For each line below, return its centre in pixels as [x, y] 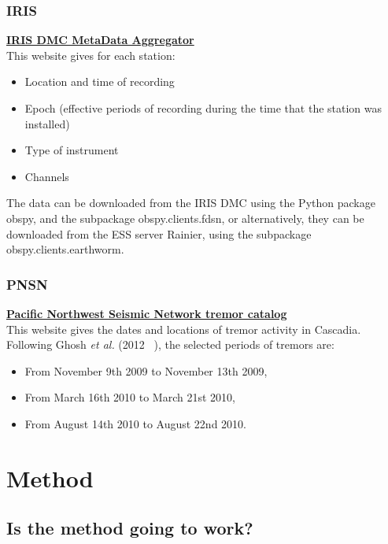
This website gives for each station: [91, 55]
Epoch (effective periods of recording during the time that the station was [203, 108]
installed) [47, 123]
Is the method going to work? [130, 528]
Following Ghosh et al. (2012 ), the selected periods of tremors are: [170, 344]
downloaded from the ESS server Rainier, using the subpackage [159, 233]
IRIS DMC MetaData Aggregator [100, 40]
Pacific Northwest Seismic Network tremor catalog [147, 313]
